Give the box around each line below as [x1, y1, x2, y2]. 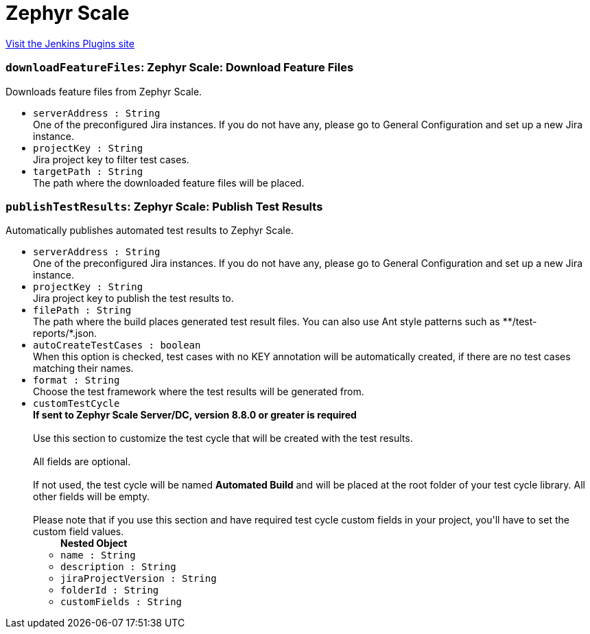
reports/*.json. [33, 327, 97, 340]
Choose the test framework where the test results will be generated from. [33, 386, 364, 398]
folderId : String [60, 585, 159, 596]
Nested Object [60, 537, 128, 550]
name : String [60, 550, 136, 561]
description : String [60, 561, 176, 573]
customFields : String [60, 596, 182, 608]
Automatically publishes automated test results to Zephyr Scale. [5, 224, 294, 237]
